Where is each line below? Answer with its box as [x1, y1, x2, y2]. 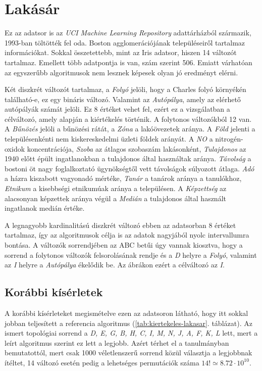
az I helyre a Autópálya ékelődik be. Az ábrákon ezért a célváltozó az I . [5, 259, 225, 270]
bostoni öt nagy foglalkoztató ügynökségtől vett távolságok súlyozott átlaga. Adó [5, 163, 254, 173]
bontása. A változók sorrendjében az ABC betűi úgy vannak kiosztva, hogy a [5, 240, 243, 250]
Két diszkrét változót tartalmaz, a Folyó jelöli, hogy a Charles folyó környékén [5, 84, 246, 95]
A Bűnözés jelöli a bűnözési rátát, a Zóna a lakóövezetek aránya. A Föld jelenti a [5, 123, 255, 134]
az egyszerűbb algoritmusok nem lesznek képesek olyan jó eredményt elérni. [5, 67, 238, 77]
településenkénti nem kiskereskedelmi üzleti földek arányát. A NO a [5, 133, 213, 144]
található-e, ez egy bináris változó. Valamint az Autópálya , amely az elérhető [5, 94, 241, 104]
